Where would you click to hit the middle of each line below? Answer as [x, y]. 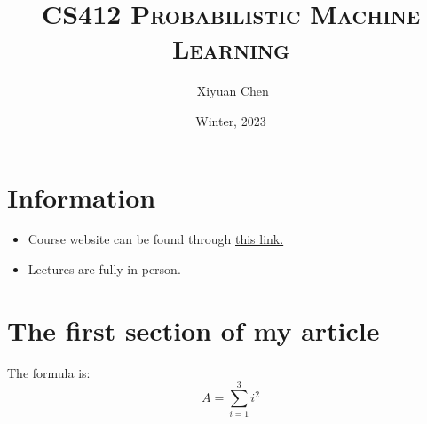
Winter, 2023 [231, 120]
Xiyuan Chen [233, 91]
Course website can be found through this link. [156, 239]
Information [82, 196]
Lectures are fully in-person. [104, 269]
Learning [231, 48]
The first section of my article [194, 330]
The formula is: [49, 372]
